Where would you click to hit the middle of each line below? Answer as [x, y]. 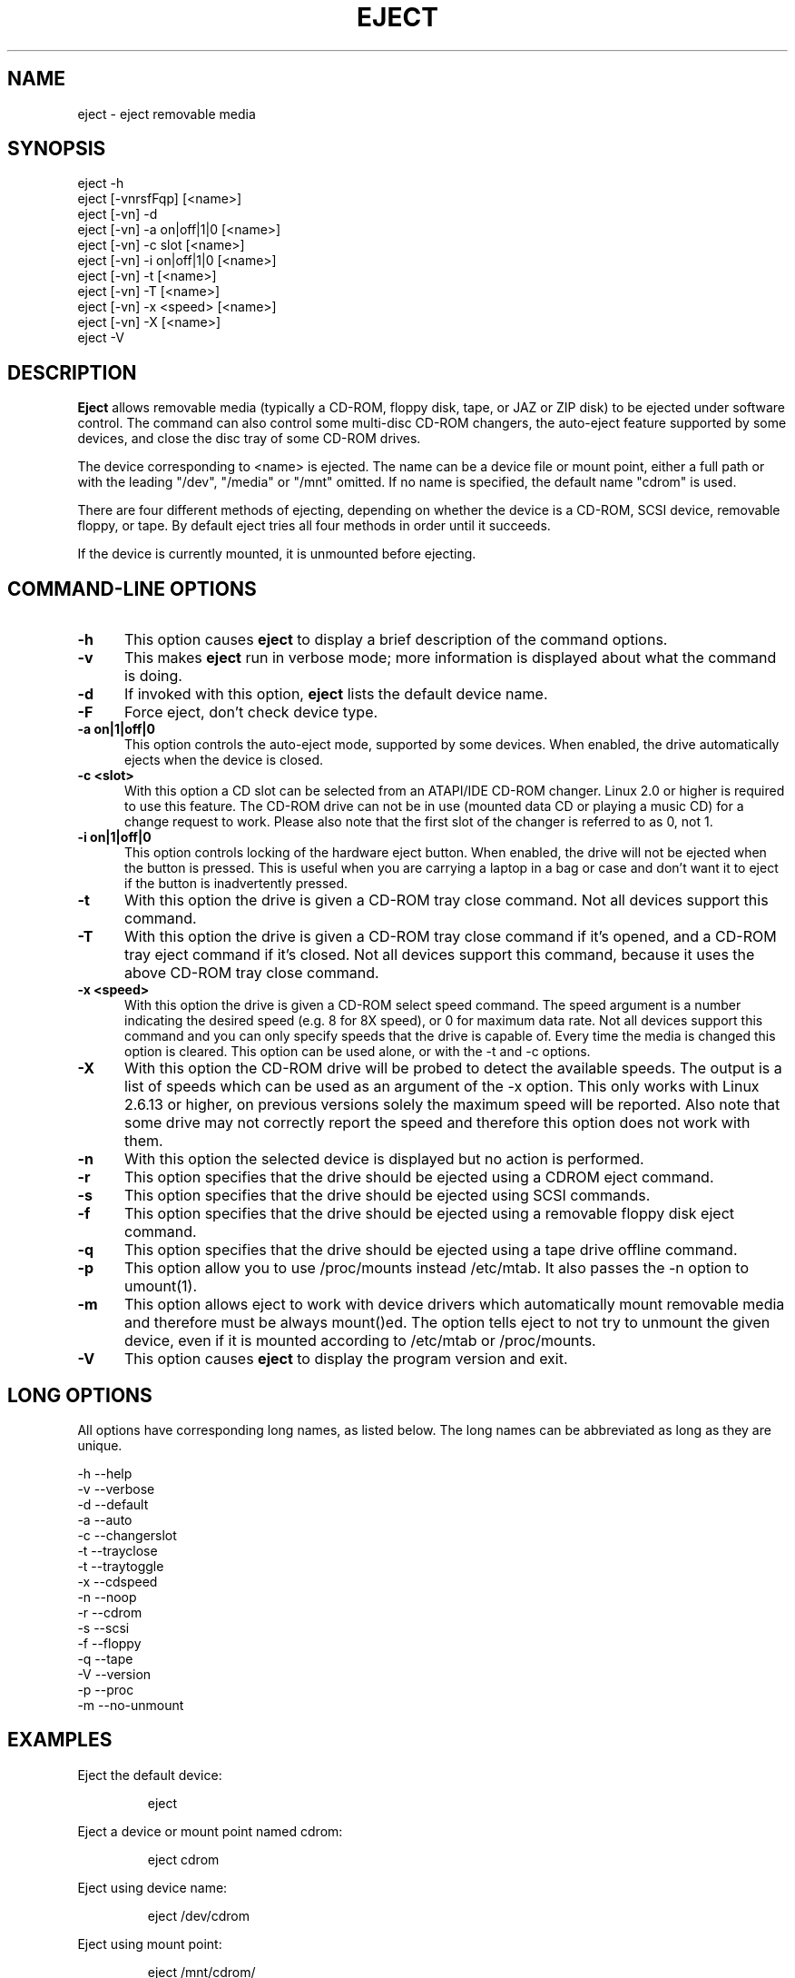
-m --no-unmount [131, 1705]
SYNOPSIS [57, 149]
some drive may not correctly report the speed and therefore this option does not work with [437, 1123]
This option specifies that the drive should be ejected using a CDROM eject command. [419, 1177]
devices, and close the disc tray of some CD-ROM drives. [249, 439]
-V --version [114, 1674]
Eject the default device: [150, 1775]
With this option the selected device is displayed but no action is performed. [384, 1159]
